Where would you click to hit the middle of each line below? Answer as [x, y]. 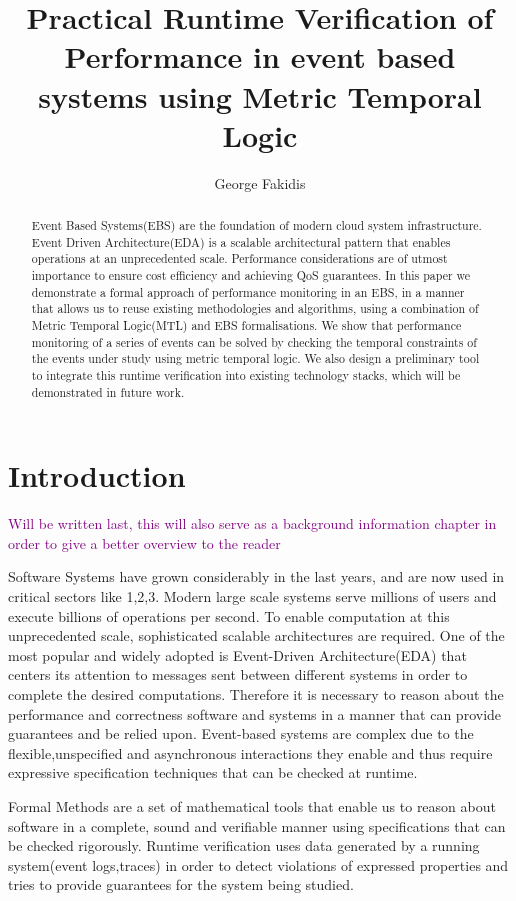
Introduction [97, 475]
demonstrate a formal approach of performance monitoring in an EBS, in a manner [248, 291]
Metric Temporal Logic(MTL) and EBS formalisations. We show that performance [246, 325]
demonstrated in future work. [108, 391]
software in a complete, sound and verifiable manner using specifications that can [257, 825]
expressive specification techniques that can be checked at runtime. [213, 772]
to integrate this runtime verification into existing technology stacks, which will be [246, 374]
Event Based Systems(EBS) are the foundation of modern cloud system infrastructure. [256, 225]
